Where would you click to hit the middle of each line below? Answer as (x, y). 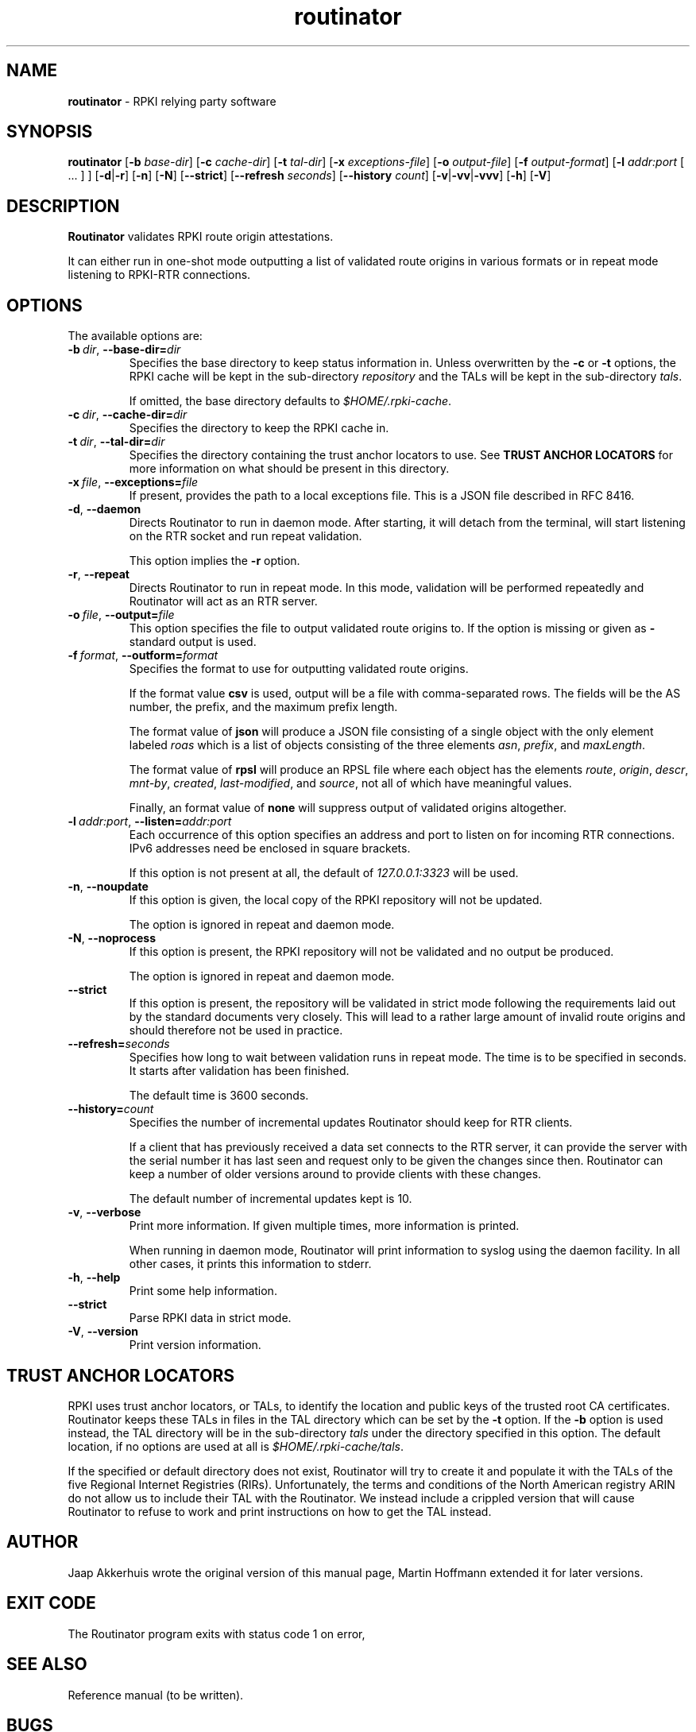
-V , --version (103, 1332)
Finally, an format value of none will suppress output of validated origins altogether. (348, 808)
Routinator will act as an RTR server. (223, 601)
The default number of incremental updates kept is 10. (271, 1199)
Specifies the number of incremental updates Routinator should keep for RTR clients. (351, 1123)
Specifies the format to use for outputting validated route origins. (299, 669)
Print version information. (195, 1345)
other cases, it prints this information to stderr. (250, 1264)
